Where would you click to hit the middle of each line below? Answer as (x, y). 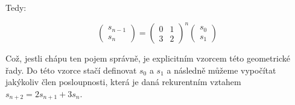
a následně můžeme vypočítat (221, 70)
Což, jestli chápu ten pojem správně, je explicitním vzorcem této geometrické (148, 58)
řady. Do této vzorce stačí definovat (71, 70)
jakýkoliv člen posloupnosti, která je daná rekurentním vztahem (123, 82)
